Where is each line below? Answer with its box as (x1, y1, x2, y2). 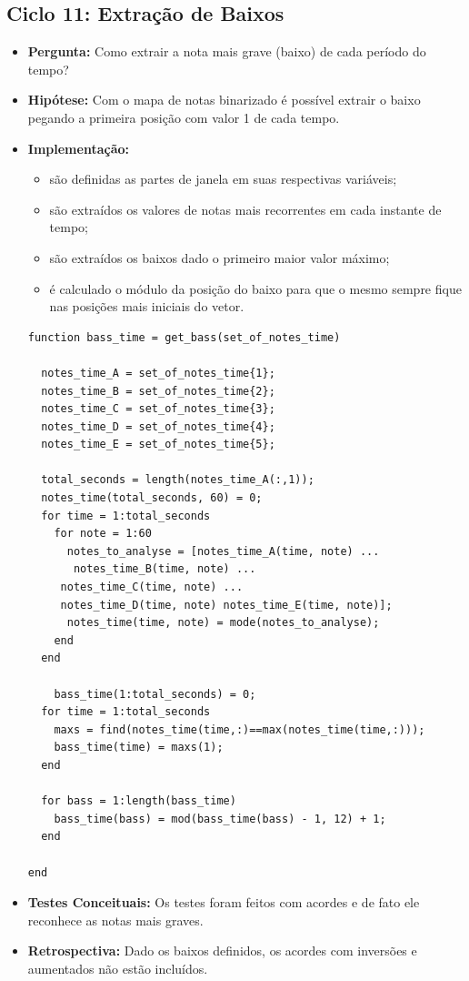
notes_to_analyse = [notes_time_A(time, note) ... (66, 544, 380, 558)
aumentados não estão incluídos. (27, 958, 208, 977)
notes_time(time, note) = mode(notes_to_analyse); (66, 616, 380, 630)
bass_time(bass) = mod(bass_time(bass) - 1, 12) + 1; (54, 812, 386, 825)
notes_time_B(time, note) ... (73, 562, 256, 576)
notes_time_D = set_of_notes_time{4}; (41, 420, 275, 433)
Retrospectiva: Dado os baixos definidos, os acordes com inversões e (27, 941, 417, 960)
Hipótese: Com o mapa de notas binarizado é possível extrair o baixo (27, 90, 421, 109)
